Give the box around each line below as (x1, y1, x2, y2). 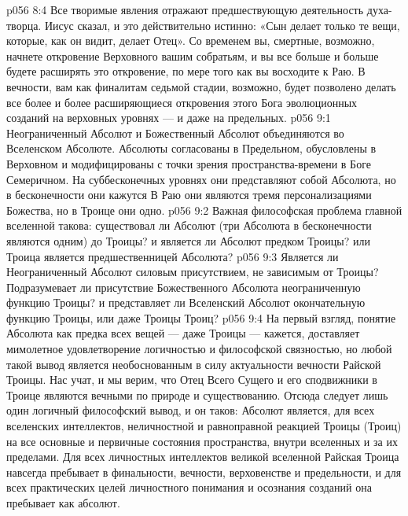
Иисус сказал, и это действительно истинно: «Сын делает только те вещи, (44, 17, 400, 33)
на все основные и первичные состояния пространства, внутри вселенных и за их (6, 433, 398, 449)
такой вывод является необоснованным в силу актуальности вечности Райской (6, 356, 381, 372)
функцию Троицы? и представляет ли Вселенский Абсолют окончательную (6, 294, 366, 311)
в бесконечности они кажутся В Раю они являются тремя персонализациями (6, 186, 372, 203)
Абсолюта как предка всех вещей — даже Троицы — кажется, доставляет (6, 325, 360, 341)
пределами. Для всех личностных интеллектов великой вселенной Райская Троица (6, 448, 399, 465)
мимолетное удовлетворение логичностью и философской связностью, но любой (6, 341, 392, 357)
